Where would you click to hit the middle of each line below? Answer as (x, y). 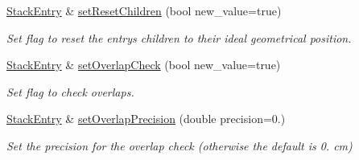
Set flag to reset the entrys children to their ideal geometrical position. (179, 37)
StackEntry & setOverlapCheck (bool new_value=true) (144, 65)
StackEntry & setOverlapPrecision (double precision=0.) (146, 119)
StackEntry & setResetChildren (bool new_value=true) (144, 10)
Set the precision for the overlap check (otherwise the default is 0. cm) (179, 145)
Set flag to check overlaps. (70, 91)
